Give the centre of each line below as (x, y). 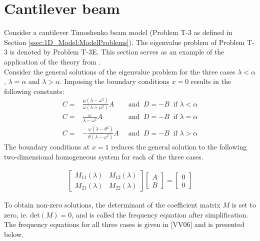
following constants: (34, 91)
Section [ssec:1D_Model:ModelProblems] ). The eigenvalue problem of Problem (124, 42)
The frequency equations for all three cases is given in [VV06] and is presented (124, 224)
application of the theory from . (52, 61)
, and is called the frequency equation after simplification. (160, 214)
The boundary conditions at (47, 147)
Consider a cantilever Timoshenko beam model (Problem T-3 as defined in (118, 32)
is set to (244, 205)
